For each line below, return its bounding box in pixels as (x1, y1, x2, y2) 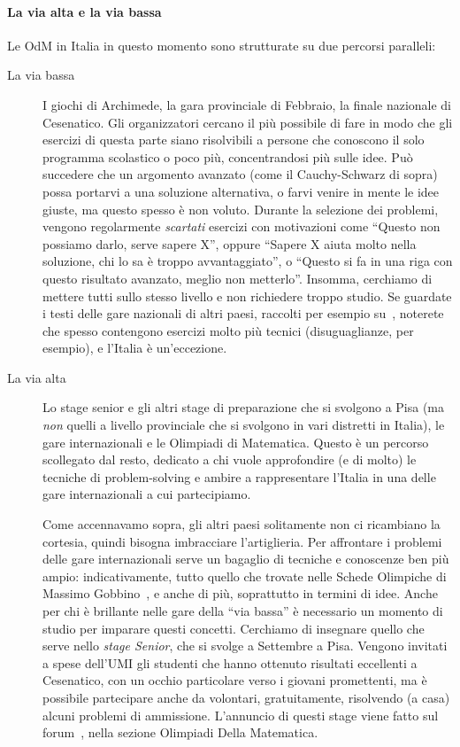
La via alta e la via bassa (7, 2, 162, 20)
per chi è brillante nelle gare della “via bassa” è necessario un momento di (42, 602, 443, 620)
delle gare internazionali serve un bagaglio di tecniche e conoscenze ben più (42, 549, 449, 568)
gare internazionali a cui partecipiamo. (42, 485, 251, 503)
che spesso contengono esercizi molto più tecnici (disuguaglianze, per (42, 321, 414, 339)
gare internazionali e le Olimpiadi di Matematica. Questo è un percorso (42, 432, 429, 451)
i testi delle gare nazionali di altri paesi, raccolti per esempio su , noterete (42, 304, 444, 323)
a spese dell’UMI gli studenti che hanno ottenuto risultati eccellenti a (42, 653, 418, 672)
